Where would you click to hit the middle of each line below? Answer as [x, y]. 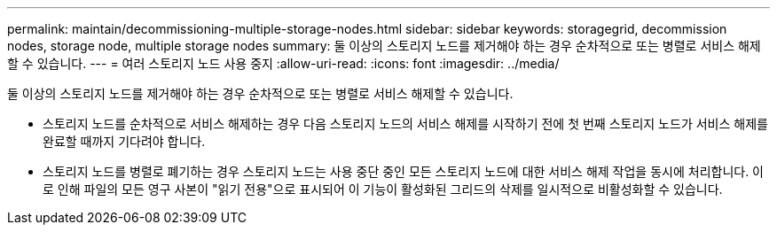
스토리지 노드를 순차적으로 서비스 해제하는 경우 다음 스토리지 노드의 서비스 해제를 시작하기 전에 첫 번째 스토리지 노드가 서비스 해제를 [405, 124]
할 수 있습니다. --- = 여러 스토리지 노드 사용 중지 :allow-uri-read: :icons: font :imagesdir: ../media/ [283, 63]
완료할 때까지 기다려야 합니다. [124, 141]
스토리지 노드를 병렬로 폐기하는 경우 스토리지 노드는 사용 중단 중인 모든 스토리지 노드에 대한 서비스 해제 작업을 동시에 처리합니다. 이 [404, 171]
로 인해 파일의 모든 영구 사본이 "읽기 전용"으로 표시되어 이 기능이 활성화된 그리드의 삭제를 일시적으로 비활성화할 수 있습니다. [383, 189]
